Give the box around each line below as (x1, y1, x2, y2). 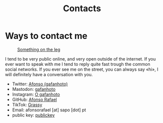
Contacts (62, 3, 102, 14)
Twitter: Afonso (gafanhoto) (12, 81, 68, 87)
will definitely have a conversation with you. (5, 71, 93, 77)
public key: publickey (12, 112, 55, 118)
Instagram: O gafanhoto (12, 91, 60, 97)
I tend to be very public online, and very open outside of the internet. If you (5, 56, 156, 61)
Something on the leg (17, 46, 61, 52)
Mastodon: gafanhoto (12, 86, 56, 92)
